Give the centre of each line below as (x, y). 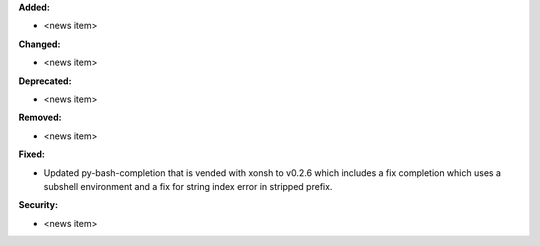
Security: (38, 205)
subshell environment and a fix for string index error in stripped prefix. (188, 186)
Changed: (39, 44)
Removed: (40, 117)
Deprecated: (45, 81)
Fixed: (31, 154)
